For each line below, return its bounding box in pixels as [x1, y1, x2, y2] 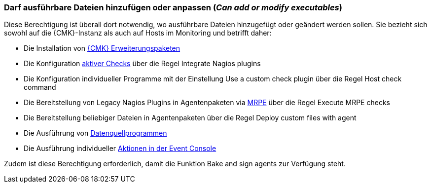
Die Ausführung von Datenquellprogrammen [24, 129, 167, 138]
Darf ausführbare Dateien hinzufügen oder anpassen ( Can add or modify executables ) [4, 2, 342, 12]
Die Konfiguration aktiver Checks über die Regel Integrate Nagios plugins [24, 59, 261, 68]
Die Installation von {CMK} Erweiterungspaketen [24, 44, 180, 53]
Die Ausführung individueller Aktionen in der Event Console [24, 144, 216, 153]
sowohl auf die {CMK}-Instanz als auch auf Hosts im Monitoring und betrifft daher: [4, 29, 272, 37]
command [24, 83, 56, 92]
